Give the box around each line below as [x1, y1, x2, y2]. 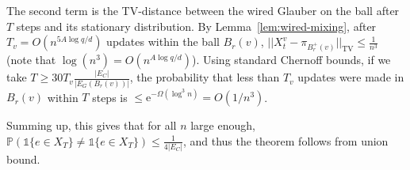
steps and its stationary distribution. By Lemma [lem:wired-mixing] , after [16, 17, 377, 34]
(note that [6, 51, 56, 67]
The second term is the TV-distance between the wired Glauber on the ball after [6, 2, 400, 18]
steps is [92, 89, 128, 105]
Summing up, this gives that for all [6, 117, 177, 134]
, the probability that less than [129, 69, 280, 85]
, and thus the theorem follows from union [182, 132, 389, 149]
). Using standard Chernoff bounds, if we [191, 51, 391, 67]
